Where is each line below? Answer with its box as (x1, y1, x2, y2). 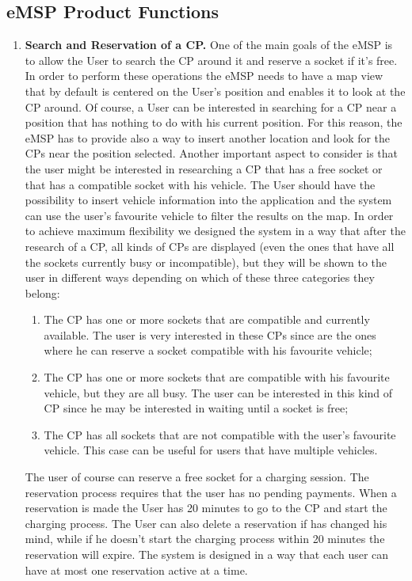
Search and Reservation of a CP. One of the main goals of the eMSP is (25, 36, 393, 53)
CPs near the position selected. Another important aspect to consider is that (25, 145, 398, 161)
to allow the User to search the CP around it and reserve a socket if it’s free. (25, 51, 398, 68)
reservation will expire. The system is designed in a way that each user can (25, 546, 389, 563)
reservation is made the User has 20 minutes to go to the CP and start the (25, 499, 387, 516)
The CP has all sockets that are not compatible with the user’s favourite (44, 426, 396, 442)
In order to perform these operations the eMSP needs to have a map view (25, 67, 383, 84)
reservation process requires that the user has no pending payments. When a (25, 484, 397, 500)
